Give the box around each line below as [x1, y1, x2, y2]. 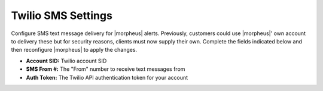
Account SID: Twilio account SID [26, 57, 107, 64]
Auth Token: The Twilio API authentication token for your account [26, 74, 188, 81]
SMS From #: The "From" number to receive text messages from [26, 65, 185, 73]
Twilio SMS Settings [11, 9, 113, 22]
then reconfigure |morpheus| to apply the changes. [11, 46, 138, 54]
